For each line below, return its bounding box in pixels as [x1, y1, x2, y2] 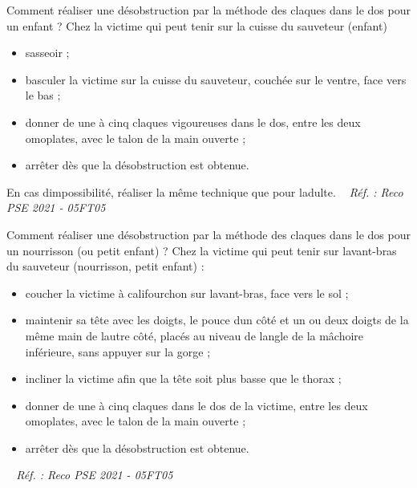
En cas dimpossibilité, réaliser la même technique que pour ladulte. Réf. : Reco [6, 183, 403, 200]
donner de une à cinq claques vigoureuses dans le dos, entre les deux [25, 113, 361, 130]
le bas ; [25, 87, 61, 104]
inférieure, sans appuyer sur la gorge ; [25, 343, 211, 360]
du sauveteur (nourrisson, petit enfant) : [6, 258, 204, 274]
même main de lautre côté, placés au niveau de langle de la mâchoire [25, 327, 364, 344]
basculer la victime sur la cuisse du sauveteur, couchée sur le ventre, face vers [25, 71, 407, 87]
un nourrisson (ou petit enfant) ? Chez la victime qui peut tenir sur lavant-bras [6, 242, 397, 258]
